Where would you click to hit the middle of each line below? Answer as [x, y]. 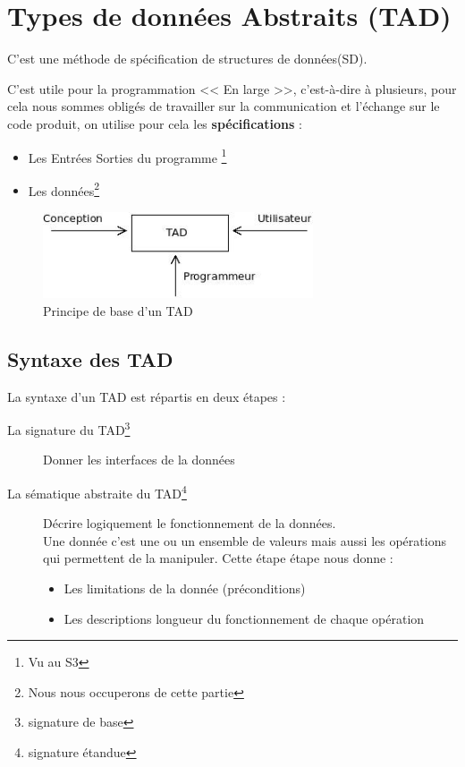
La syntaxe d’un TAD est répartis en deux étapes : [147, 396]
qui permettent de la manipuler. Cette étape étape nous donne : [218, 558]
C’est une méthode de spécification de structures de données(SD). [187, 59]
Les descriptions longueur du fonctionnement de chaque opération [244, 618]
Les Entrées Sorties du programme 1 [127, 156]
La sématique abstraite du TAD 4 [97, 491]
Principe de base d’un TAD [118, 310]
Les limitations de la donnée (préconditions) [185, 588]
